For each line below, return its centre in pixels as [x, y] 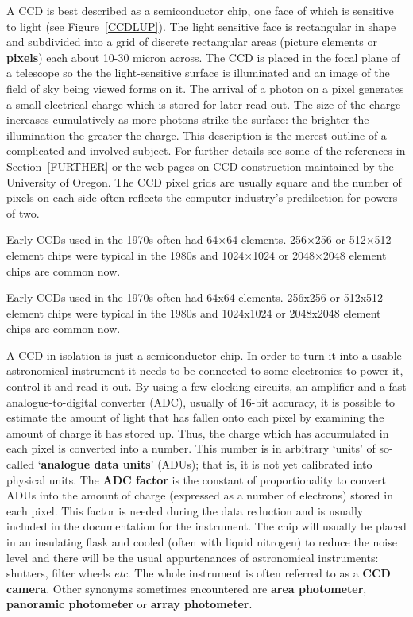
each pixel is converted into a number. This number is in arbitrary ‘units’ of [191, 448]
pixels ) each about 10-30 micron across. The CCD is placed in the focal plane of [203, 57]
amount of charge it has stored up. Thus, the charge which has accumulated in [198, 432]
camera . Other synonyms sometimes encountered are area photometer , [187, 588]
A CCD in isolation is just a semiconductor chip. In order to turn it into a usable [204, 355]
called [20, 464]
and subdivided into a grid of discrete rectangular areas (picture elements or [192, 42]
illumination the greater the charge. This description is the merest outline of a [197, 135]
